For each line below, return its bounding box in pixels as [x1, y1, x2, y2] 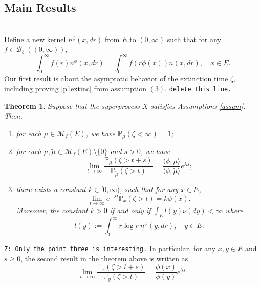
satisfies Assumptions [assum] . [150, 100, 246, 111]
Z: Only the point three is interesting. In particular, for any [4, 242, 216, 253]
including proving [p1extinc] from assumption [4, 83, 146, 93]
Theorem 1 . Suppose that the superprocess [4, 100, 140, 111]
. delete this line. [165, 83, 232, 93]
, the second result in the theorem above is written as [20, 253, 188, 263]
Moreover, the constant [16, 204, 88, 215]
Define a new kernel [4, 33, 66, 44]
